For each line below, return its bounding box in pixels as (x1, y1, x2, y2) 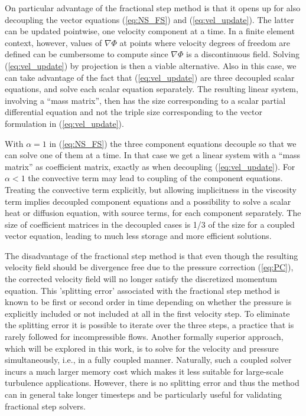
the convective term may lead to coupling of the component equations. (28, 172, 283, 184)
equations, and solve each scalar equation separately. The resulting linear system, (5, 83, 298, 95)
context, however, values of (5, 36, 102, 48)
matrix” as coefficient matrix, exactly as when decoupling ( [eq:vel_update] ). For (5, 160, 295, 172)
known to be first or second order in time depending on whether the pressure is (5, 296, 292, 308)
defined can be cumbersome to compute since (5, 48, 168, 60)
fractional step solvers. (5, 399, 86, 412)
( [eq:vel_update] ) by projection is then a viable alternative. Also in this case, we (5, 59, 297, 71)
